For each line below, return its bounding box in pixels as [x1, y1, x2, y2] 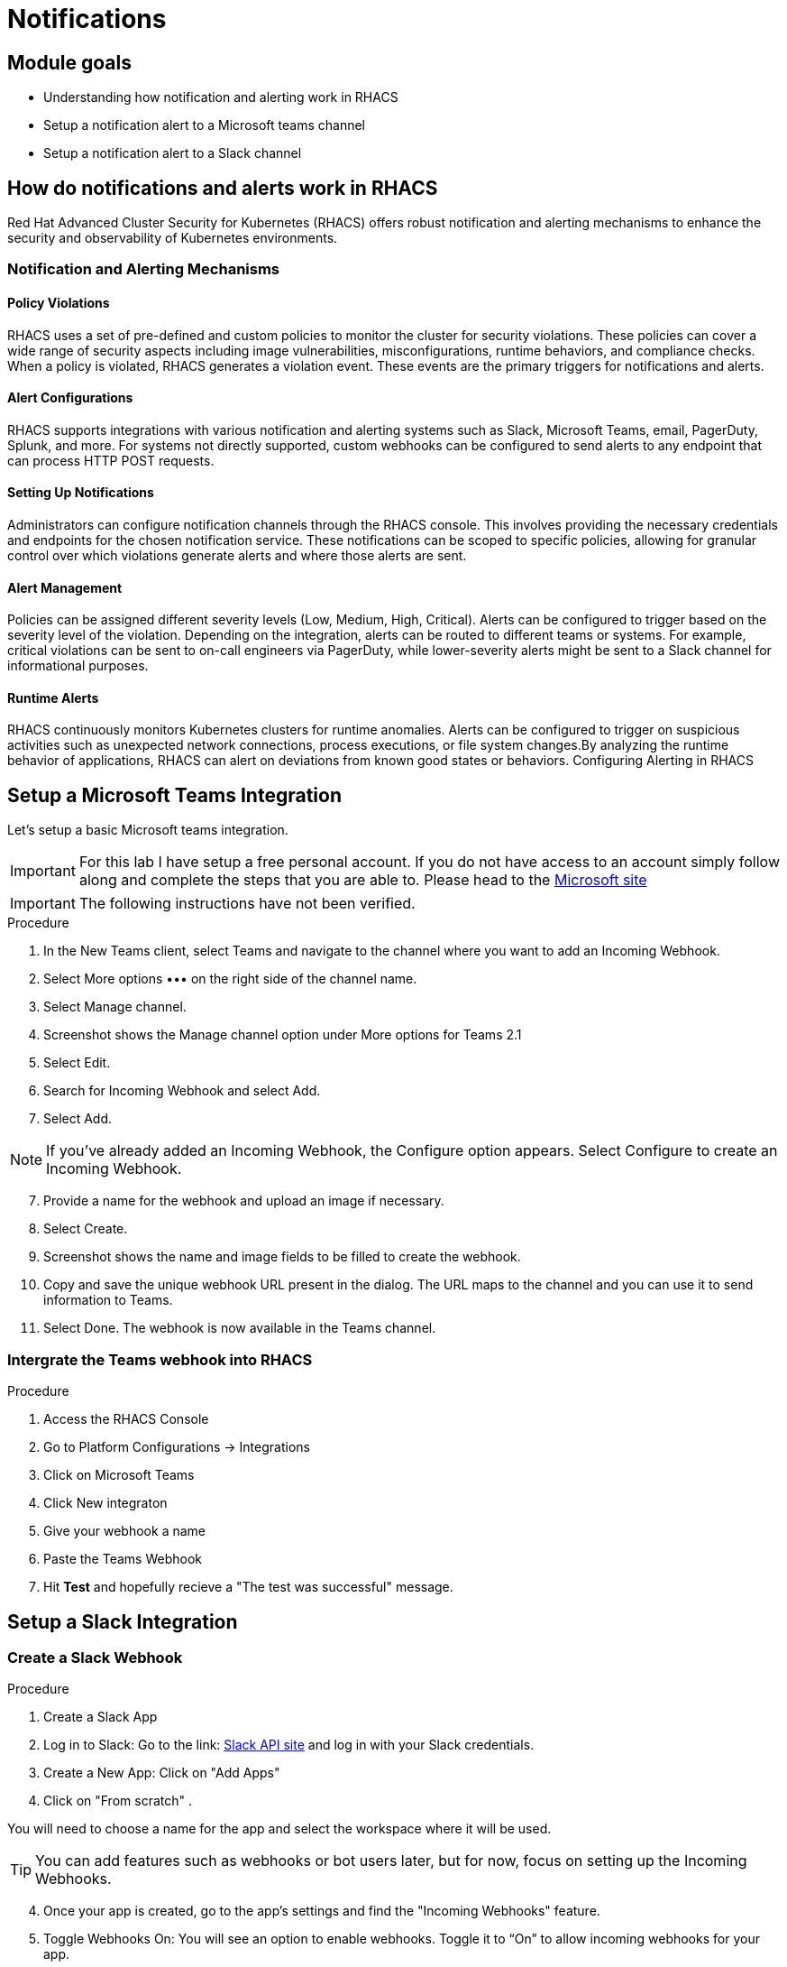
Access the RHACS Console [43, 1411, 209, 1427]
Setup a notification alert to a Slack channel [43, 145, 302, 162]
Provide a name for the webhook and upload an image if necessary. [43, 1193, 444, 1209]
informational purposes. [7, 658, 149, 674]
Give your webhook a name [43, 1523, 206, 1539]
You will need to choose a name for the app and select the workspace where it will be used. [7, 1821, 552, 1837]
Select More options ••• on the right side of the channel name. [43, 971, 417, 987]
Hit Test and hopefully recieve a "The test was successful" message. [43, 1579, 453, 1595]
